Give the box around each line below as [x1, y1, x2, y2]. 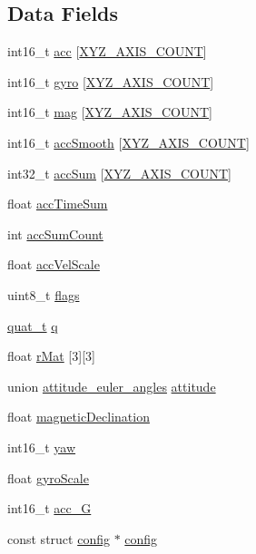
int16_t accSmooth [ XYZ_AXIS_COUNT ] [7, 132, 250, 151]
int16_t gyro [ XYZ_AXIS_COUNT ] [7, 72, 214, 91]
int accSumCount [7, 224, 103, 243]
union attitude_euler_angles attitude [7, 376, 216, 395]
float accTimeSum [7, 194, 108, 213]
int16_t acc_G [7, 499, 92, 518]
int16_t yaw [7, 437, 76, 456]
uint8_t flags [7, 285, 80, 304]
